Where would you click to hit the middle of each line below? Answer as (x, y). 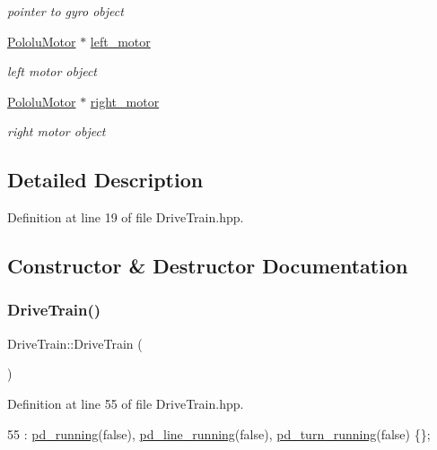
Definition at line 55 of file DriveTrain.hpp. (126, 403)
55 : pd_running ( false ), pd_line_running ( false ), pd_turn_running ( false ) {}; (219, 433)
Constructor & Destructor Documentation (208, 266)
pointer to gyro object (66, 11)
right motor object (57, 131)
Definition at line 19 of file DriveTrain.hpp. (126, 217)
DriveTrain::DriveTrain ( (75, 343)
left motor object (52, 71)
